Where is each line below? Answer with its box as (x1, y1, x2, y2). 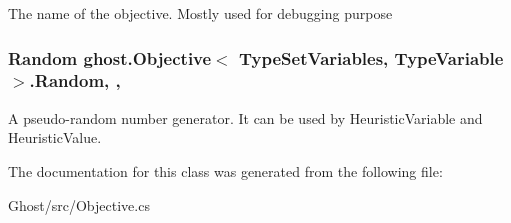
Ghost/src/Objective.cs (8, 194, 150, 215)
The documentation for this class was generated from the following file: (8, 160, 443, 181)
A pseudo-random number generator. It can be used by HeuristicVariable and (8, 107, 483, 128)
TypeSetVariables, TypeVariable (239, 45, 504, 70)
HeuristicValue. (8, 127, 102, 148)
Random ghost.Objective (8, 45, 212, 70)
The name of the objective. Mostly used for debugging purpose (8, 3, 393, 23)
